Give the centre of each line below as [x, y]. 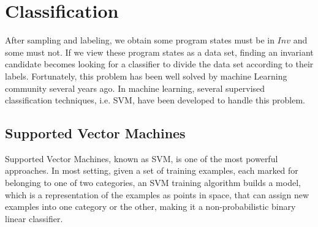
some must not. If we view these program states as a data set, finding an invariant [159, 52]
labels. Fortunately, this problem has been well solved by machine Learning [146, 76]
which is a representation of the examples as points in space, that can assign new [157, 194]
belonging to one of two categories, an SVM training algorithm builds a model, [153, 183]
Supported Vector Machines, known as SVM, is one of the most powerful [142, 158]
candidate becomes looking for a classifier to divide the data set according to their [159, 64]
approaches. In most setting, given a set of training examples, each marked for [152, 170]
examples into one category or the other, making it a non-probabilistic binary [150, 207]
